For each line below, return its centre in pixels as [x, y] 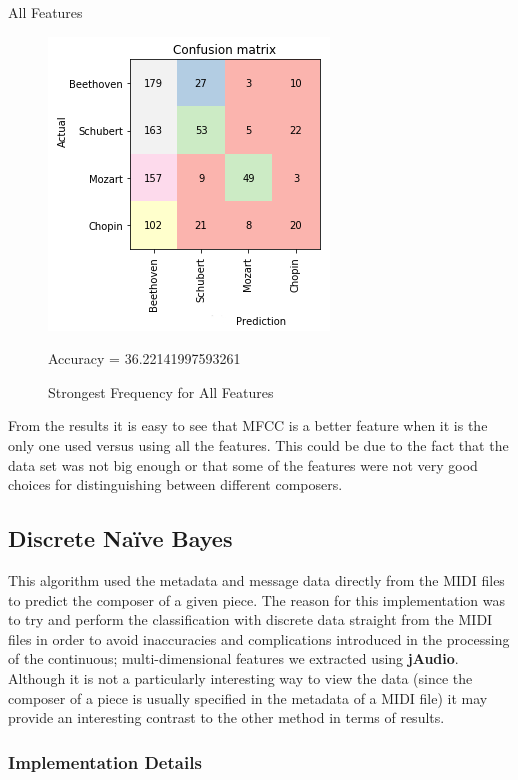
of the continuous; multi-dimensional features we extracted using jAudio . [233, 658]
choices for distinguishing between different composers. [175, 484]
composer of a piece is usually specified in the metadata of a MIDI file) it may [248, 697]
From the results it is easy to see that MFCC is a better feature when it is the [248, 425]
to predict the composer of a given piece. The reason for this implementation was [257, 599]
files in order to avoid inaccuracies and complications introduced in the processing [259, 638]
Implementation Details [105, 761]
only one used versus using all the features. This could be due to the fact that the [258, 444]
